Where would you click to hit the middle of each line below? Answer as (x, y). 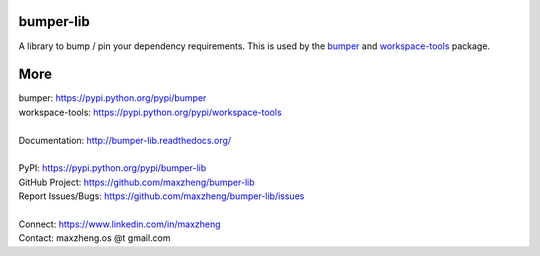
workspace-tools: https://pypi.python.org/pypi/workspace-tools (150, 112)
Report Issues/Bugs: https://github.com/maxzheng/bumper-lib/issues (161, 196)
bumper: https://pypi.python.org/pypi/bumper (112, 98)
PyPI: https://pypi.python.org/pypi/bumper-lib (112, 168)
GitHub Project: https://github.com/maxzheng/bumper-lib (136, 182)
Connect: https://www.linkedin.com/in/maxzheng (119, 224)
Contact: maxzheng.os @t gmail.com (94, 238)
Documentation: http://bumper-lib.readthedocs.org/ (125, 140)
